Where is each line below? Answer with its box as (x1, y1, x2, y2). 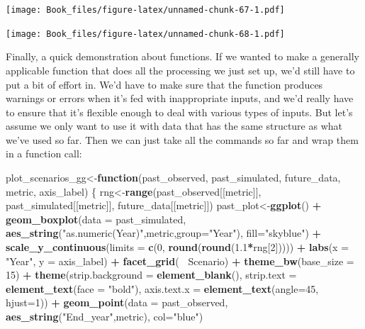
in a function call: (6, 146, 82, 161)
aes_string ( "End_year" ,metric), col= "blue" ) (6, 309, 203, 323)
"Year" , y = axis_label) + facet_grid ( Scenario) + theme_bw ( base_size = (6, 253, 354, 268)
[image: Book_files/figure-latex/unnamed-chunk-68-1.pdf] (6, 28, 285, 39)
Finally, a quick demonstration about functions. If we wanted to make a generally (6, 49, 359, 64)
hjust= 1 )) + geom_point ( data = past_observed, (6, 295, 228, 310)
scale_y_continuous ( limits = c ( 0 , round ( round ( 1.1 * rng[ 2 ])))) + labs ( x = (6, 240, 349, 255)
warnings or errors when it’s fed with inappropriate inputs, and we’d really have (6, 91, 354, 106)
